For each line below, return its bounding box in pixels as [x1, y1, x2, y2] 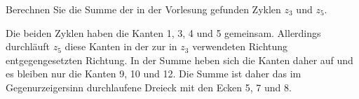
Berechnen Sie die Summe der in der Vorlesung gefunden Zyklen [6, 2, 281, 16]
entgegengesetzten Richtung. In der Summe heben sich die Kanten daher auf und [6, 52, 353, 67]
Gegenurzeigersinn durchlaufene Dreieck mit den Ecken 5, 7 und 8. [6, 79, 292, 94]
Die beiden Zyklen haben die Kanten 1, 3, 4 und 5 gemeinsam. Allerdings [6, 25, 321, 40]
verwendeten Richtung [192, 39, 288, 54]
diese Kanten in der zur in [65, 39, 177, 54]
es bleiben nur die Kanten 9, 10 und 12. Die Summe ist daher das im [6, 66, 302, 81]
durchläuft [6, 39, 50, 54]
